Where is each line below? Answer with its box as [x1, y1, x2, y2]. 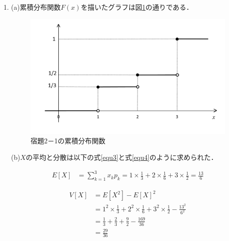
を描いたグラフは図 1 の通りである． [81, 2, 194, 12]
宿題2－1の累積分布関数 [30, 136, 106, 146]
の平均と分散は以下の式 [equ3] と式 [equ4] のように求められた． [26, 152, 218, 162]
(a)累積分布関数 [11, 2, 61, 12]
